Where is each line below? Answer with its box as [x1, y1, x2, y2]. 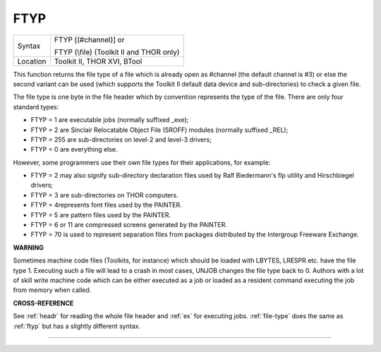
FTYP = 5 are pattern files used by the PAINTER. [30, 210, 171, 219]
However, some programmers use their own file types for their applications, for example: [13, 158, 271, 166]
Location [17, 56, 47, 66]
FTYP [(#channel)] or [54, 35, 125, 44]
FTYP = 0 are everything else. [30, 145, 118, 154]
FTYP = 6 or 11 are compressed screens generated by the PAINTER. [30, 221, 227, 229]
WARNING [13, 243, 44, 252]
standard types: [13, 102, 59, 111]
